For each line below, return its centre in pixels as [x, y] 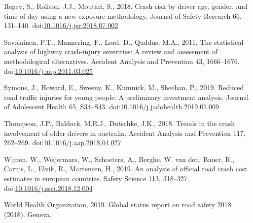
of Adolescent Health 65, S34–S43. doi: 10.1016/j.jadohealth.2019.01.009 [112, 107]
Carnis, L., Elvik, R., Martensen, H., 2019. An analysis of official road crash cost [126, 169]
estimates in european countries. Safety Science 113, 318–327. [97, 178]
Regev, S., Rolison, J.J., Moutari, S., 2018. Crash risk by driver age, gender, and [126, 6]
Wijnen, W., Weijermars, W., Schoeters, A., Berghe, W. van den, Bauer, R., [119, 159]
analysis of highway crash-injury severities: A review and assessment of [111, 51]
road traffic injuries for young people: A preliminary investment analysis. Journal [126, 97]
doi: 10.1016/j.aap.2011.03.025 [49, 71]
